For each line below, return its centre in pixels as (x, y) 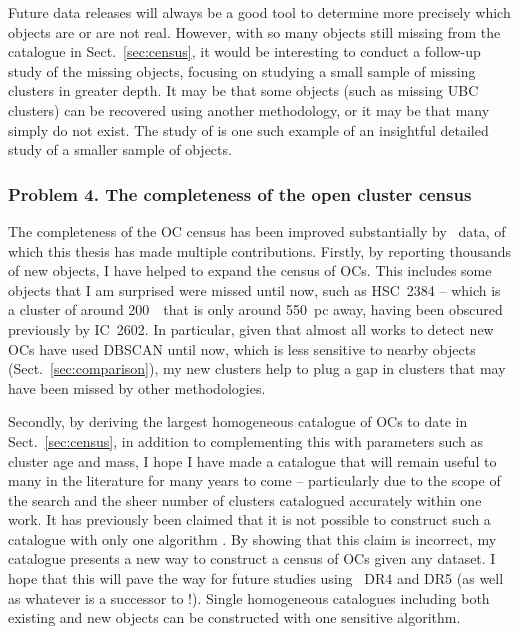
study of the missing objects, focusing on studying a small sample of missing (242, 70)
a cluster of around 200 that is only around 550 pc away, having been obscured (255, 309)
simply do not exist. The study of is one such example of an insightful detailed (248, 129)
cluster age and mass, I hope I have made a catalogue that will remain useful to (252, 460)
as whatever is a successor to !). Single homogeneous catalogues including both (249, 597)
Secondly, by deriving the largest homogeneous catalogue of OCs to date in (238, 421)
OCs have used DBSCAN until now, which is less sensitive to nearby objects (242, 348)
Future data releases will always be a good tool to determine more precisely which (259, 12)
